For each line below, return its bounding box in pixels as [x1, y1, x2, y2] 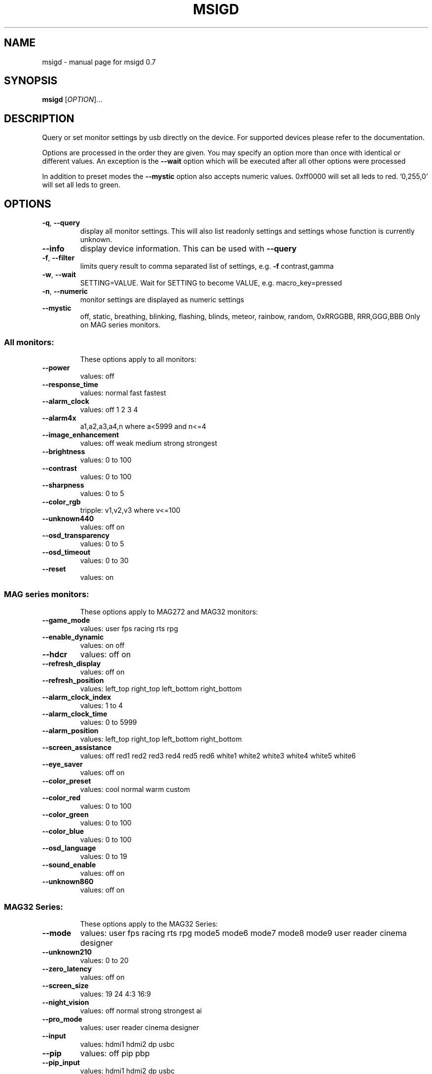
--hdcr [42, 649, 68, 659]
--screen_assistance [42, 743, 112, 752]
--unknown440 [42, 514, 94, 523]
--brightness [42, 447, 85, 456]
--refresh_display [42, 659, 101, 668]
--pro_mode [42, 1015, 82, 1024]
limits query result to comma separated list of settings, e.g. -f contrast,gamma [80, 262, 334, 271]
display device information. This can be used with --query [80, 244, 297, 254]
